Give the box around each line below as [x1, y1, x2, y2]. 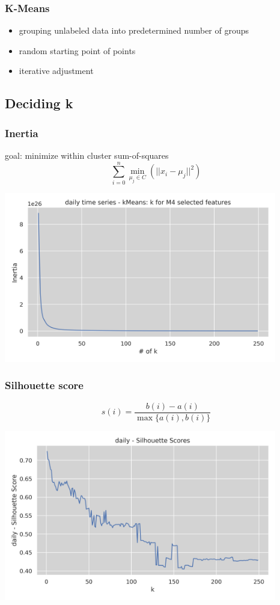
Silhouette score [5, 378, 84, 393]
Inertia [5, 125, 38, 140]
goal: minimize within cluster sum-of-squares [5, 149, 169, 161]
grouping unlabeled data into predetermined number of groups [19, 24, 249, 37]
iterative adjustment [19, 64, 94, 77]
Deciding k [5, 94, 73, 112]
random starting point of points [19, 44, 136, 57]
